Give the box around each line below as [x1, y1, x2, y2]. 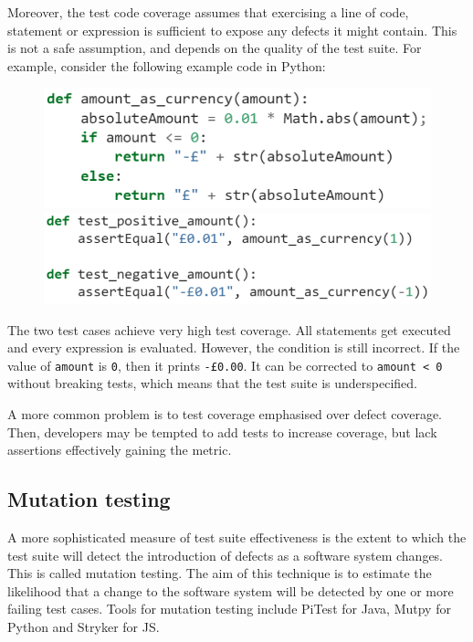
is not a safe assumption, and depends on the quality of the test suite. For [7, 38, 422, 58]
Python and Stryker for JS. [7, 616, 160, 636]
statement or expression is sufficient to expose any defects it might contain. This [7, 20, 457, 39]
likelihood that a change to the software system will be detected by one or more [7, 581, 454, 600]
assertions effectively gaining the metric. [7, 440, 232, 459]
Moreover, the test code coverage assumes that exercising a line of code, [7, 3, 409, 21]
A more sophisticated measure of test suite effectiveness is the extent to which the [7, 527, 467, 546]
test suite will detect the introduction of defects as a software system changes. [7, 545, 444, 564]
